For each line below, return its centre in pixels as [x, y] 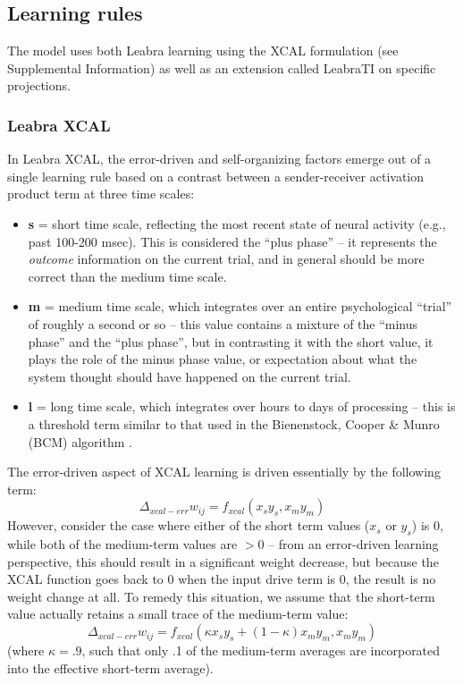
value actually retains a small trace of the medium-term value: [178, 614]
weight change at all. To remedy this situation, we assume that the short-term [221, 596]
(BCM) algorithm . [80, 441]
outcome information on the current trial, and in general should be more [226, 259]
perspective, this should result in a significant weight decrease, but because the [223, 561]
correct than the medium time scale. [127, 276]
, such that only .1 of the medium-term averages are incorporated [261, 650]
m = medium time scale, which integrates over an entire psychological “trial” [240, 306]
